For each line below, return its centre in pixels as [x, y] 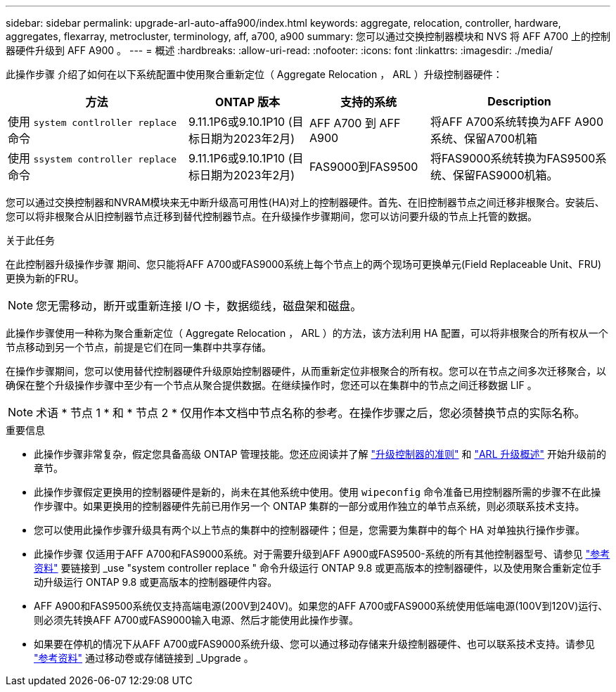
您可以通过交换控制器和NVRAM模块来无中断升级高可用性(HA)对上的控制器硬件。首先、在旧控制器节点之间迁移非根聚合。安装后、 [305, 202]
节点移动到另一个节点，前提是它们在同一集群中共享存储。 [139, 347]
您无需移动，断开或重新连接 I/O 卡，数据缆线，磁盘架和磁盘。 [199, 306]
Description [519, 101]
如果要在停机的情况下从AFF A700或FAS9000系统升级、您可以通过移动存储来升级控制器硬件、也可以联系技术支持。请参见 [314, 644]
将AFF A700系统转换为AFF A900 [517, 122]
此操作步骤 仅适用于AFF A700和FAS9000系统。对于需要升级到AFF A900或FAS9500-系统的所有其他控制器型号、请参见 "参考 [322, 554]
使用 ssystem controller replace [92, 158]
